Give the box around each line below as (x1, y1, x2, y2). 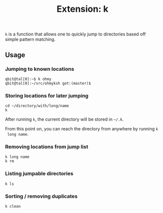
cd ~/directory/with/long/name (5, 103, 69, 109)
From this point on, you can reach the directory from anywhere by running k (5, 126, 159, 132)
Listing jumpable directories (5, 170, 74, 177)
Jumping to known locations (5, 65, 75, 72)
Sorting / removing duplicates (5, 193, 78, 200)
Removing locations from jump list (5, 144, 88, 151)
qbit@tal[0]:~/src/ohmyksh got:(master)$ (5, 81, 91, 86)
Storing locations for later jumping (5, 92, 89, 99)
